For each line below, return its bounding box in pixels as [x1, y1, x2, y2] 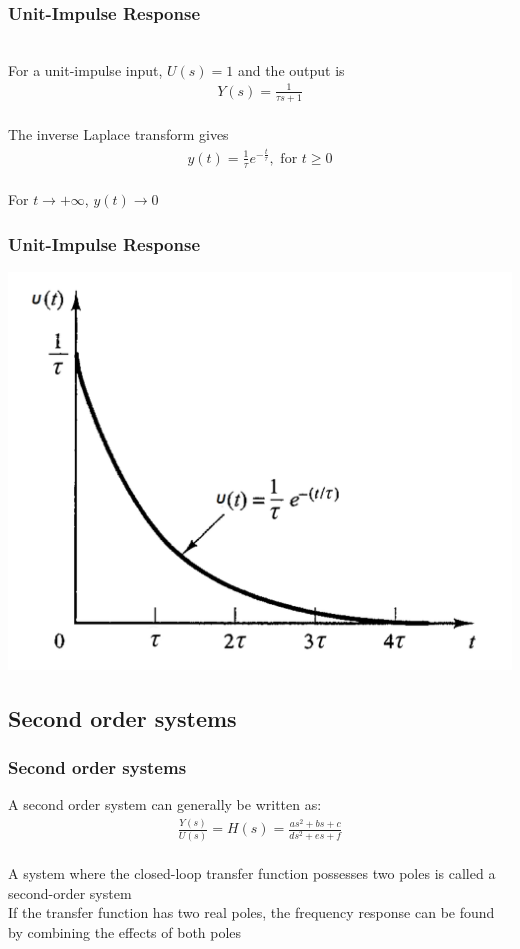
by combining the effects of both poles [8, 922, 242, 943]
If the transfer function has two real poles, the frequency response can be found [8, 902, 495, 923]
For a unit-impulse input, [8, 59, 163, 80]
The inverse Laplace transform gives [8, 124, 229, 145]
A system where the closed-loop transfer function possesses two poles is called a [8, 863, 496, 884]
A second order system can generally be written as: [8, 794, 322, 815]
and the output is [237, 59, 345, 80]
